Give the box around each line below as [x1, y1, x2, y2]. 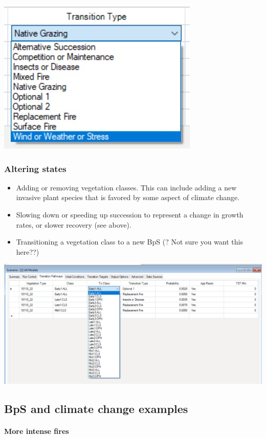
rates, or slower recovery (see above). [16, 219, 131, 230]
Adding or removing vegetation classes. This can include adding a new [16, 182, 237, 192]
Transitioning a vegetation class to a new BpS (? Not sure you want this [16, 236, 243, 247]
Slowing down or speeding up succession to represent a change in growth [16, 209, 243, 220]
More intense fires [4, 425, 69, 436]
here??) [16, 246, 39, 257]
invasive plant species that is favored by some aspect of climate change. [16, 192, 240, 203]
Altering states [4, 162, 66, 175]
